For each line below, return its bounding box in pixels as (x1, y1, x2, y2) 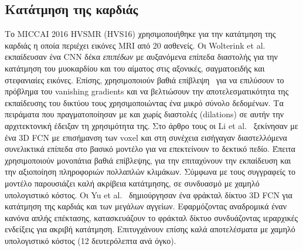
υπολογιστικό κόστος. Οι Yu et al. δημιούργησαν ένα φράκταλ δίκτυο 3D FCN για (5, 188, 292, 201)
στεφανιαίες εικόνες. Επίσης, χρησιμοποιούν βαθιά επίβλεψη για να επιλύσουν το (5, 73, 284, 86)
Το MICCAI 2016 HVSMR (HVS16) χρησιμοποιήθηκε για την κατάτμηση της (5, 28, 276, 40)
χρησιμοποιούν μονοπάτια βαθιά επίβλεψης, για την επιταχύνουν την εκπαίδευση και (5, 154, 291, 166)
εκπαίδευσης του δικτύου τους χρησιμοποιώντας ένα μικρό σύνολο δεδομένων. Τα (5, 96, 284, 108)
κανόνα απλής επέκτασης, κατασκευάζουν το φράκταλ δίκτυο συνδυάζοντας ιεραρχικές (5, 211, 298, 223)
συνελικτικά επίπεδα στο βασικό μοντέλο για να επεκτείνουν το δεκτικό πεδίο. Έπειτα (5, 143, 295, 155)
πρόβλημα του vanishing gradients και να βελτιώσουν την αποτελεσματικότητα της (5, 85, 289, 97)
